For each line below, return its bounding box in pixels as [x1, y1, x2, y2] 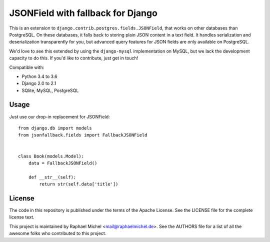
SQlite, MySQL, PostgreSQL [21, 87, 79, 93]
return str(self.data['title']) [39, 181, 118, 187]
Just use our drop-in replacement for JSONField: [9, 113, 110, 119]
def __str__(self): [28, 174, 76, 180]
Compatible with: [9, 64, 44, 70]
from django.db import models [18, 125, 92, 131]
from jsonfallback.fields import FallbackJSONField [18, 132, 147, 138]
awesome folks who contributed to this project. [9, 230, 106, 236]
